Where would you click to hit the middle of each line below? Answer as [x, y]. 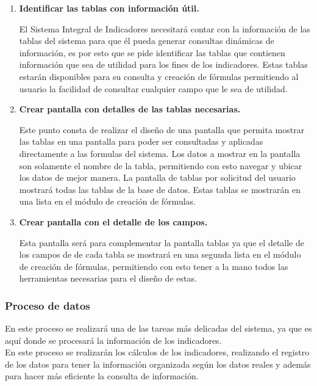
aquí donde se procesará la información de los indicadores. [113, 340]
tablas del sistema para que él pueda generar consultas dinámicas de [147, 41]
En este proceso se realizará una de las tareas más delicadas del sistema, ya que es [158, 328]
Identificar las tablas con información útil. [109, 8]
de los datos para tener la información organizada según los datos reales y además [158, 364]
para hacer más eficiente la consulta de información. [102, 376]
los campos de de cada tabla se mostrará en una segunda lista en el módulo [160, 254]
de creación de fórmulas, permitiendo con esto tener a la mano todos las [154, 266]
